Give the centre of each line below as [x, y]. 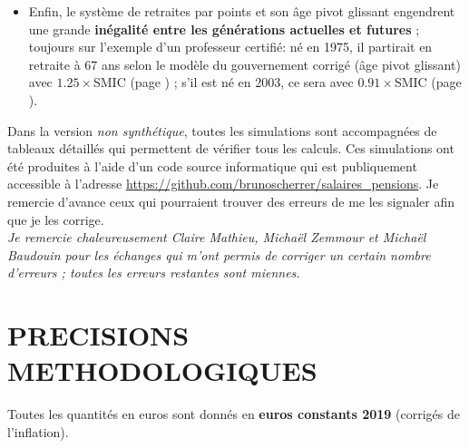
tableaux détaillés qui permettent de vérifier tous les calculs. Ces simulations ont [231, 148]
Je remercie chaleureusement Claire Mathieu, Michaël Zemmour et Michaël [217, 237]
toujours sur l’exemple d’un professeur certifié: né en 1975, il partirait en [230, 47]
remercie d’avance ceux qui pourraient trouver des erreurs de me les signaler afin [231, 201]
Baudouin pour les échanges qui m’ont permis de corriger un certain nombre [219, 254]
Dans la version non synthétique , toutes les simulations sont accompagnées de [222, 130]
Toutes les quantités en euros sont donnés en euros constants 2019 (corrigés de [234, 414]
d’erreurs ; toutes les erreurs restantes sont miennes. [154, 273]
